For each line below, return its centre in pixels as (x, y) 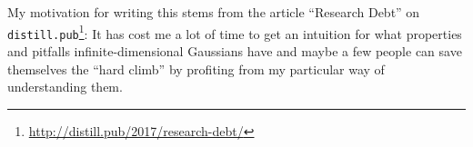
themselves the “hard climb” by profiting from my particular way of (196, 69)
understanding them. (65, 87)
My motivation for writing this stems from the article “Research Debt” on (214, 12)
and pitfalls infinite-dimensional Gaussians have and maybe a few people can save (235, 50)
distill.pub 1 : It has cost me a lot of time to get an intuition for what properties (235, 32)
